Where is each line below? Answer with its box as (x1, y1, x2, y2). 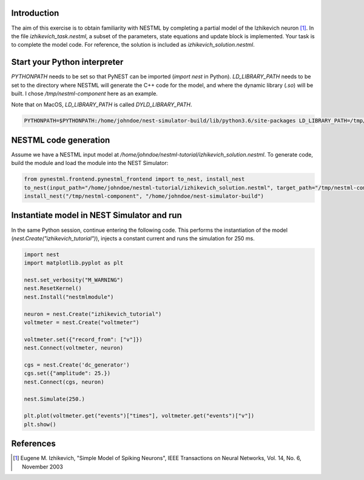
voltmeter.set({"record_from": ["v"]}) (24, 336, 143, 343)
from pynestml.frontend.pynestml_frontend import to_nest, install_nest (24, 176, 245, 183)
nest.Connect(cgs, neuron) (24, 378, 104, 385)
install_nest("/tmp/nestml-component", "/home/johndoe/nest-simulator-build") (24, 193, 264, 200)
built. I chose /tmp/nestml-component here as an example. (11, 90, 158, 97)
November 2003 (22, 463, 63, 470)
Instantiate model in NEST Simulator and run (11, 210, 182, 221)
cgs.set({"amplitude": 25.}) (24, 370, 111, 377)
